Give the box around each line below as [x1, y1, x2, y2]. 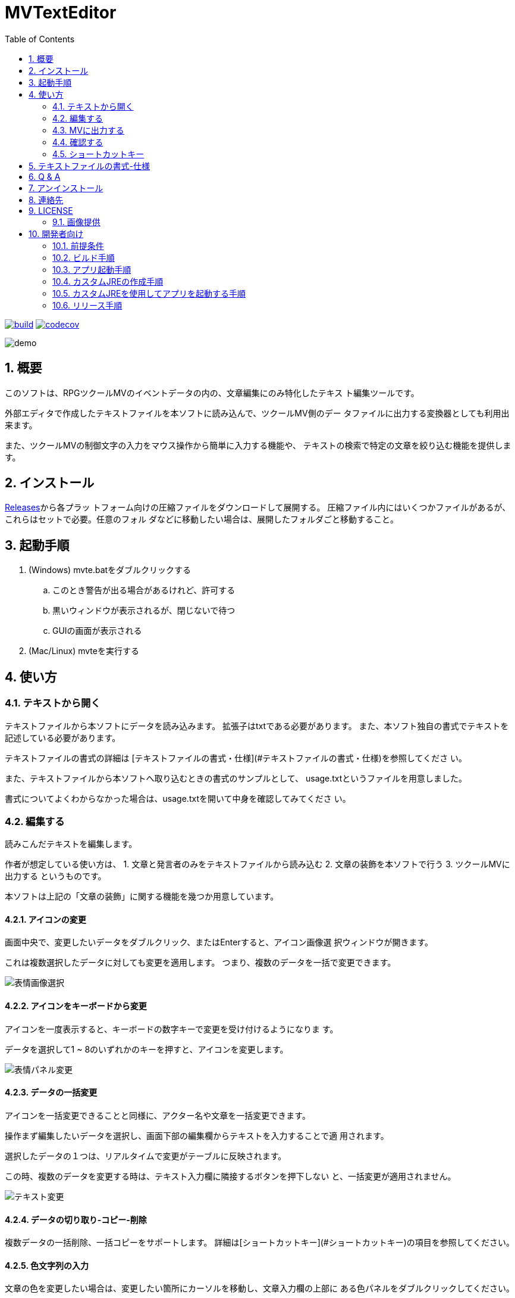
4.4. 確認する [52, 136, 103, 147]
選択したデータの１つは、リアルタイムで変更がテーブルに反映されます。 [5, 1150, 287, 1161]
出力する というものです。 [5, 871, 106, 882]
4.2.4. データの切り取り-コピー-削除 [5, 1214, 147, 1225]
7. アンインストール [29, 182, 103, 193]
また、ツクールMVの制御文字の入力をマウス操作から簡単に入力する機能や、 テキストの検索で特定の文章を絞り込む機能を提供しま [5, 440, 511, 450]
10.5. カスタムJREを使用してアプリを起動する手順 [52, 288, 246, 298]
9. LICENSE [29, 205, 73, 216]
